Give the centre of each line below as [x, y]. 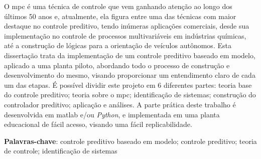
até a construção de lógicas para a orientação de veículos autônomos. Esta [118, 45]
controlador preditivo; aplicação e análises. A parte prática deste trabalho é [120, 104]
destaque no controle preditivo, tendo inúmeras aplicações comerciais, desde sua [127, 26]
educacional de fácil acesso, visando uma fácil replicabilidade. [98, 124]
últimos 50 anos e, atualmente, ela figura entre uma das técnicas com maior [120, 16]
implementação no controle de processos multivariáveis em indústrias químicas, [125, 35]
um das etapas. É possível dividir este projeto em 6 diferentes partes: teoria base [128, 85]
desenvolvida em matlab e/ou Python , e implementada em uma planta [112, 114]
